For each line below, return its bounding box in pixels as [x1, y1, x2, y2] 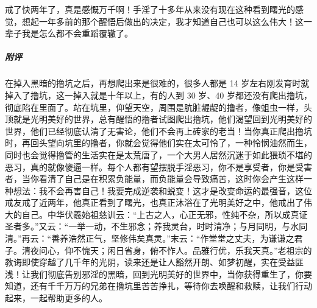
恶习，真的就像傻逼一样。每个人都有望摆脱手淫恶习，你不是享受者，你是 [5, 160, 295, 173]
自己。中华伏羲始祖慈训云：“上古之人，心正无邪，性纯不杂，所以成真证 [21, 208, 308, 220]
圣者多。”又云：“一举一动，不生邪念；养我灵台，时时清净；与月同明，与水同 [5, 220, 308, 233]
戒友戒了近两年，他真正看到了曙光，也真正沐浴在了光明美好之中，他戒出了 [5, 196, 304, 209]
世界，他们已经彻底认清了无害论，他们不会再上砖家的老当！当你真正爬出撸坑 [5, 124, 312, 137]
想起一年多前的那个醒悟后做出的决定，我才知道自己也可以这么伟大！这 [21, 15, 304, 27]
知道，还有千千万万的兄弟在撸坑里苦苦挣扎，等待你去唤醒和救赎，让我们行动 [5, 279, 312, 292]
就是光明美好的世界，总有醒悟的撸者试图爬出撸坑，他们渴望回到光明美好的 [13, 113, 312, 125]
